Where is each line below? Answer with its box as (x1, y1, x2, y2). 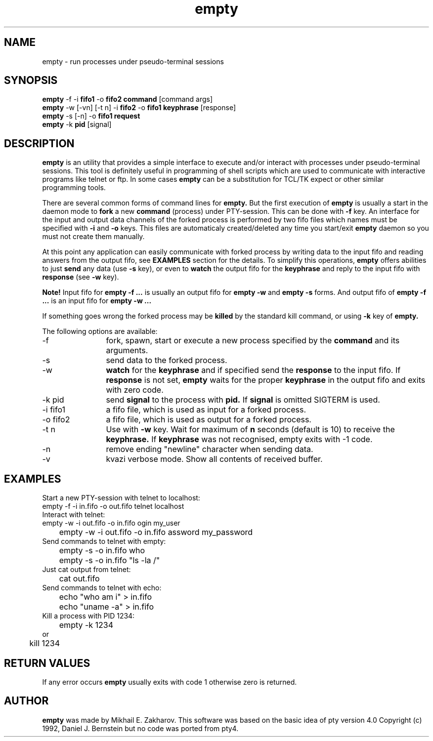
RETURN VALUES (4, 657, 90, 669)
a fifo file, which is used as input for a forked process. (106, 405, 306, 415)
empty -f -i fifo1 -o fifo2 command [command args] (42, 95, 213, 104)
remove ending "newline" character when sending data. (106, 444, 313, 454)
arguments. (106, 345, 148, 356)
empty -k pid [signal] (42, 120, 112, 129)
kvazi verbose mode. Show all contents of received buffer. (106, 454, 323, 464)
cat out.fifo (59, 574, 100, 584)
